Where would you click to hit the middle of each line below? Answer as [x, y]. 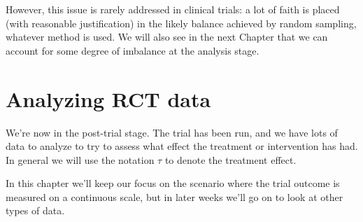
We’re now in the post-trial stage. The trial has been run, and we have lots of [172, 132]
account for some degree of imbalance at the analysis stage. [133, 50]
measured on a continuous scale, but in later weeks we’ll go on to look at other [175, 196]
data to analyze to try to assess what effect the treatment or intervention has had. [182, 146]
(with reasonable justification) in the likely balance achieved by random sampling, [181, 23]
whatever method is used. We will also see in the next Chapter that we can [167, 37]
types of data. [35, 210]
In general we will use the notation [80, 159]
